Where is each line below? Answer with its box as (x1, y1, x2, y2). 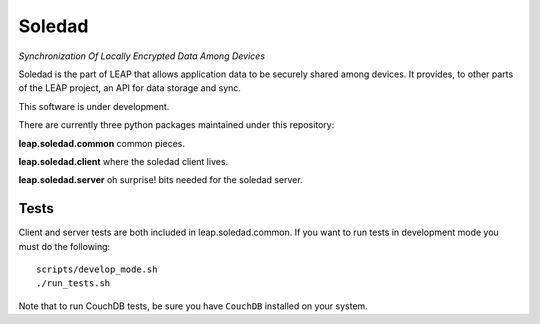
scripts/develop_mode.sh (36, 263, 158, 275)
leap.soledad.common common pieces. (18, 137, 185, 149)
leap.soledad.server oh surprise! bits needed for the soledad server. (18, 174, 304, 186)
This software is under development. (18, 100, 170, 112)
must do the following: (18, 240, 111, 252)
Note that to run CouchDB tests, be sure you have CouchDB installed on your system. (18, 300, 369, 312)
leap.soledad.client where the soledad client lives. (18, 155, 229, 167)
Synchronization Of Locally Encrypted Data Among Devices (18, 50, 265, 62)
